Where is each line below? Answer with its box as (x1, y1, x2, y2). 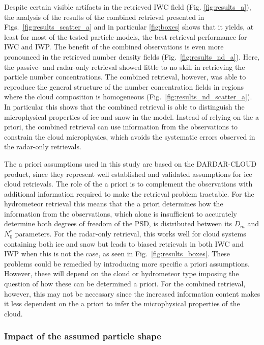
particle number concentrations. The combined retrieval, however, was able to (4, 71, 246, 82)
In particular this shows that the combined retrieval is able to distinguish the (4, 101, 245, 112)
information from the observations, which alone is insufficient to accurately (4, 208, 237, 219)
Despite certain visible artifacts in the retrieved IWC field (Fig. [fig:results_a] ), (4, 2, 251, 12)
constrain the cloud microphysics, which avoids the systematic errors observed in (4, 131, 255, 142)
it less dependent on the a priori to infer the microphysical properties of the (4, 298, 240, 309)
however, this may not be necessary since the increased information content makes (4, 288, 260, 299)
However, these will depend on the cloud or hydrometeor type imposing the (4, 268, 239, 279)
